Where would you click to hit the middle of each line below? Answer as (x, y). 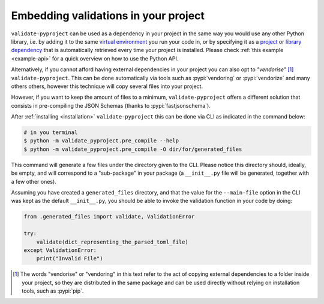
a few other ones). (34, 181)
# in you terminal (51, 133)
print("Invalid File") (70, 259)
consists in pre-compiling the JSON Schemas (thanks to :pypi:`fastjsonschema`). (111, 105)
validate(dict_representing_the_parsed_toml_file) (112, 242)
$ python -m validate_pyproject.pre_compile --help (101, 141)
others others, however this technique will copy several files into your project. (107, 86)
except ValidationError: (60, 250)
